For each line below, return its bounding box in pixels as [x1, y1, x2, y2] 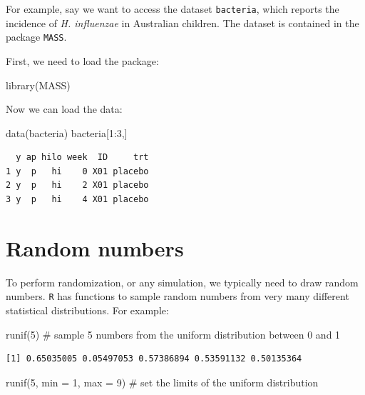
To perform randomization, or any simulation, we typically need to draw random [6, 274, 359, 289]
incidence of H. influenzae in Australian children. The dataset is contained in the [6, 15, 359, 30]
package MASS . [6, 29, 67, 44]
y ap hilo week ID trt [16, 152, 149, 163]
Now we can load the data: [6, 101, 123, 116]
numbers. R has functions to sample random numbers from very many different [6, 289, 349, 304]
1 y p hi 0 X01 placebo [6, 166, 149, 176]
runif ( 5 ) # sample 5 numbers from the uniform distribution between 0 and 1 [6, 326, 341, 341]
